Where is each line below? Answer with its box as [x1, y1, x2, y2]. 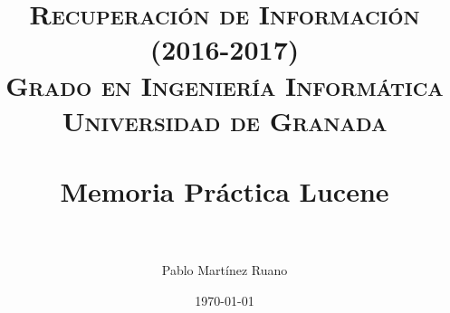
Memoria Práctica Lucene [60, 173, 389, 210]
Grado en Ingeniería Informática [5, 66, 444, 103]
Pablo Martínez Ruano [161, 261, 288, 280]
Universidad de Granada [62, 101, 388, 138]
